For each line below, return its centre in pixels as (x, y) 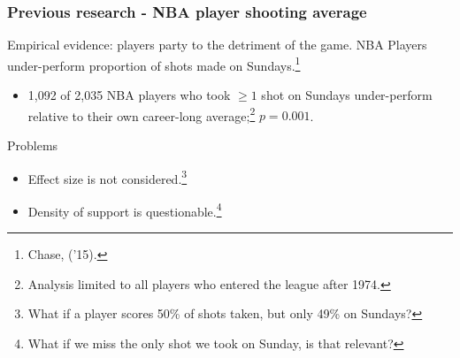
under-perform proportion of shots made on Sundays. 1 (154, 64)
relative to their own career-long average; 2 (142, 114)
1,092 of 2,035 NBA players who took (129, 95)
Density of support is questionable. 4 (125, 209)
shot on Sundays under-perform (347, 95)
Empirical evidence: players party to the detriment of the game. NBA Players (217, 45)
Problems (33, 145)
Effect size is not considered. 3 (107, 177)
